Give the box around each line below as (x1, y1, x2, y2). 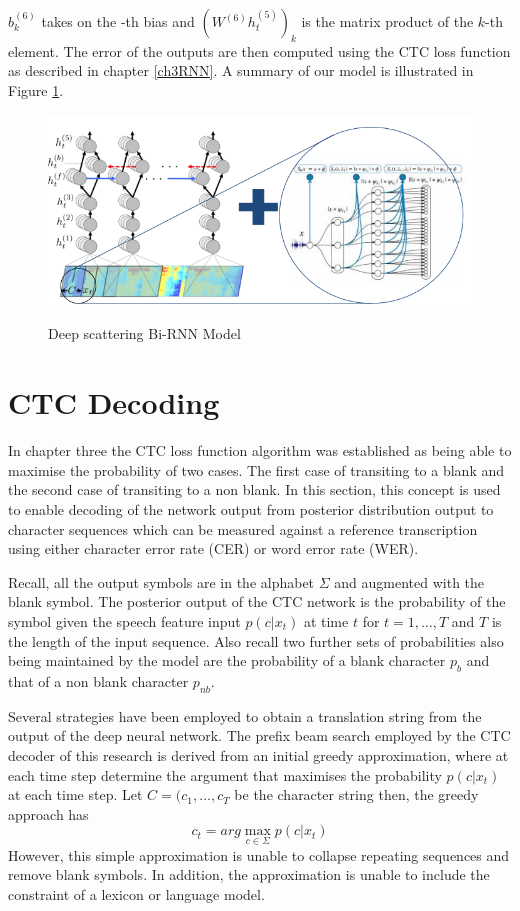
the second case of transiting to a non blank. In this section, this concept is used (8, 479, 501, 500)
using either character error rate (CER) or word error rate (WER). (8, 538, 419, 559)
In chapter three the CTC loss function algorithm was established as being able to (8, 440, 512, 461)
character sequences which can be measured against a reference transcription (8, 518, 478, 539)
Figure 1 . (8, 79, 64, 100)
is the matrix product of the (301, 11, 474, 31)
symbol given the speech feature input (8, 610, 241, 631)
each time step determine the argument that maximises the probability (8, 764, 442, 785)
